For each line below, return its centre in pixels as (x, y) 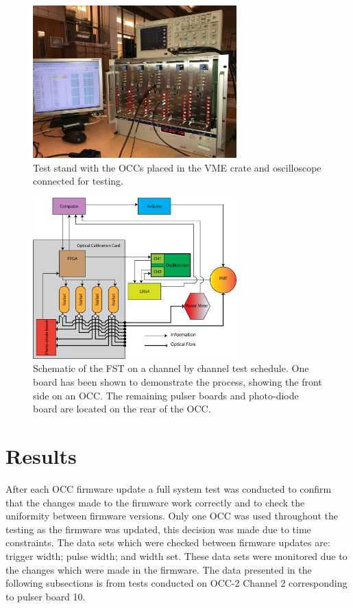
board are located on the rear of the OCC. (122, 409)
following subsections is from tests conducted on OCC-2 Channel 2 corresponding (176, 583)
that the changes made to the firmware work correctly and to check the (155, 502)
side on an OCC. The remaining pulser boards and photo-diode (166, 395)
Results (41, 456)
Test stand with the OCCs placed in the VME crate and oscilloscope (177, 167)
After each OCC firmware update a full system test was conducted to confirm (169, 488)
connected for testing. (78, 181)
